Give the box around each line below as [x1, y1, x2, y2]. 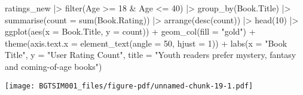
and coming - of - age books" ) [5, 60, 102, 72]
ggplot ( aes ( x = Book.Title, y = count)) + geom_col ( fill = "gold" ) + [5, 25, 256, 38]
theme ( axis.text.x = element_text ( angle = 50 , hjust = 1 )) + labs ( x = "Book [5, 36, 287, 49]
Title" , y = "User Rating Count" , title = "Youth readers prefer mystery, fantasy [5, 48, 296, 61]
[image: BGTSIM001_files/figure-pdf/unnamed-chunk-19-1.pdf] [5, 81, 253, 90]
